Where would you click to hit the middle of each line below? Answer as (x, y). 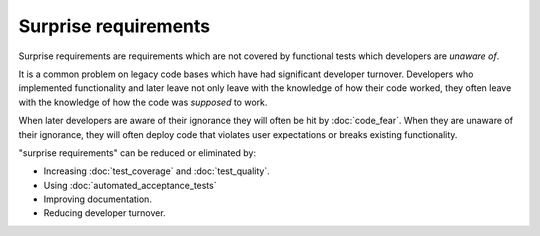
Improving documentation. (97, 199)
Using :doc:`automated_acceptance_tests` (130, 185)
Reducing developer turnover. (104, 213)
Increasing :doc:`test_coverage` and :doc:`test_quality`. (156, 171)
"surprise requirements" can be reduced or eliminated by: (137, 152)
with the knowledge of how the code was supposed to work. (143, 102)
